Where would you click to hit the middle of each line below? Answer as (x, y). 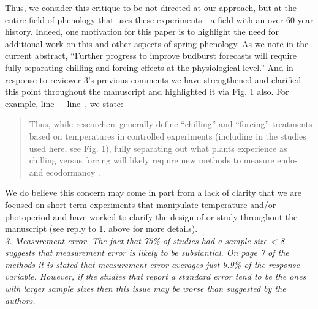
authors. (20, 300)
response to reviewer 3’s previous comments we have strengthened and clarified (153, 79)
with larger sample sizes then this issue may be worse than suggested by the (146, 289)
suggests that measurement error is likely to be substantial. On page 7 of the (147, 252)
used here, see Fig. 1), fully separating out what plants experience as (158, 148)
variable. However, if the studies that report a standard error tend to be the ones (156, 276)
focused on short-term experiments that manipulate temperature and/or (141, 204)
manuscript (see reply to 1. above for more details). (101, 229)
